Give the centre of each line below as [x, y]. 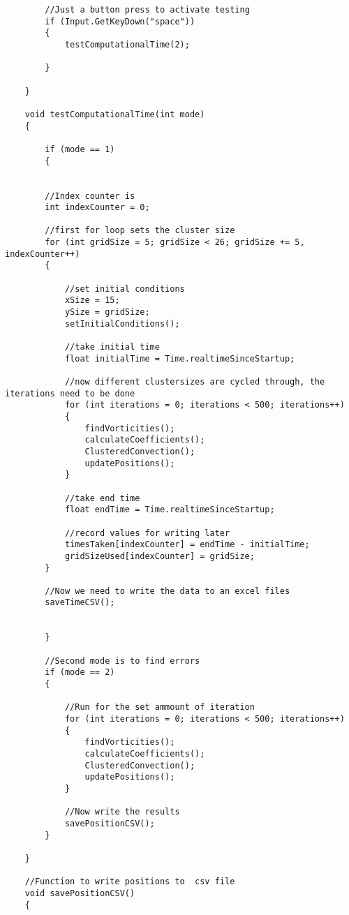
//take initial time [112, 347]
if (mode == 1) [80, 149]
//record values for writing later [147, 533]
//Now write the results [122, 812]
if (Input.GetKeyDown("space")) [120, 21]
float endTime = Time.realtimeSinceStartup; [170, 510]
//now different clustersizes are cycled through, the [195, 382]
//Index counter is [90, 196]
